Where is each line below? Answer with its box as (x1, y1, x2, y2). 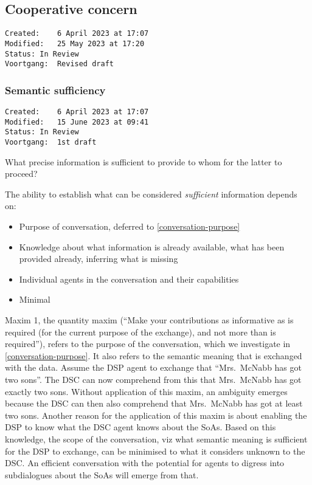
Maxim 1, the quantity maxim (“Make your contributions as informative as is (5, 314, 294, 326)
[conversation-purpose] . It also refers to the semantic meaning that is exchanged (5, 349, 302, 362)
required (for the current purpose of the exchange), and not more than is (5, 325, 276, 338)
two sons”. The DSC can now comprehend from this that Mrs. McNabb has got (5, 373, 302, 385)
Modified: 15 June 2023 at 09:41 (5, 117, 149, 126)
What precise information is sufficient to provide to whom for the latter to (5, 155, 282, 168)
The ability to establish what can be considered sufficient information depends (5, 187, 297, 200)
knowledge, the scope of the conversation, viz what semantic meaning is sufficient (5, 432, 308, 445)
